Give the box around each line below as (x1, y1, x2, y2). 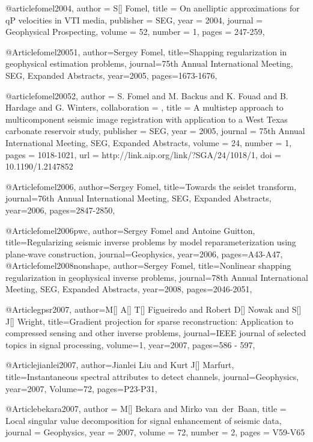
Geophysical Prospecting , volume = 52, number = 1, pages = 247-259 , (5, 25, 265, 38)
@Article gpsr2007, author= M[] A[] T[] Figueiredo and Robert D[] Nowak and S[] (5, 303, 302, 316)
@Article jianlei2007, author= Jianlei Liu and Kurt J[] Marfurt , (5, 358, 234, 371)
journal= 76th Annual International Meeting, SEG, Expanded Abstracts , (5, 192, 272, 204)
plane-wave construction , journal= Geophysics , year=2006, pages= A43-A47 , (5, 247, 283, 260)
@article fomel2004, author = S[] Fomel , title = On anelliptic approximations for (5, 2, 300, 14)
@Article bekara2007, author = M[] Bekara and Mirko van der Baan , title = (5, 402, 287, 415)
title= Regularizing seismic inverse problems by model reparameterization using (5, 236, 296, 248)
